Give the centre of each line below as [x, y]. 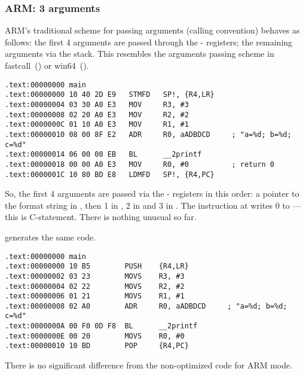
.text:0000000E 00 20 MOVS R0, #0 [95, 336]
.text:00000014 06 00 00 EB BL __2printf [103, 155]
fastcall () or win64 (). [47, 65]
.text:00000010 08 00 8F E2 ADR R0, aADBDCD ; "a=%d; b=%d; [148, 134]
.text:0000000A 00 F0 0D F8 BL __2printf [101, 326]
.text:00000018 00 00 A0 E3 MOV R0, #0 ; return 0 [140, 164]
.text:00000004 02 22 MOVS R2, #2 [95, 286]
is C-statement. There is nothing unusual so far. [109, 217]
